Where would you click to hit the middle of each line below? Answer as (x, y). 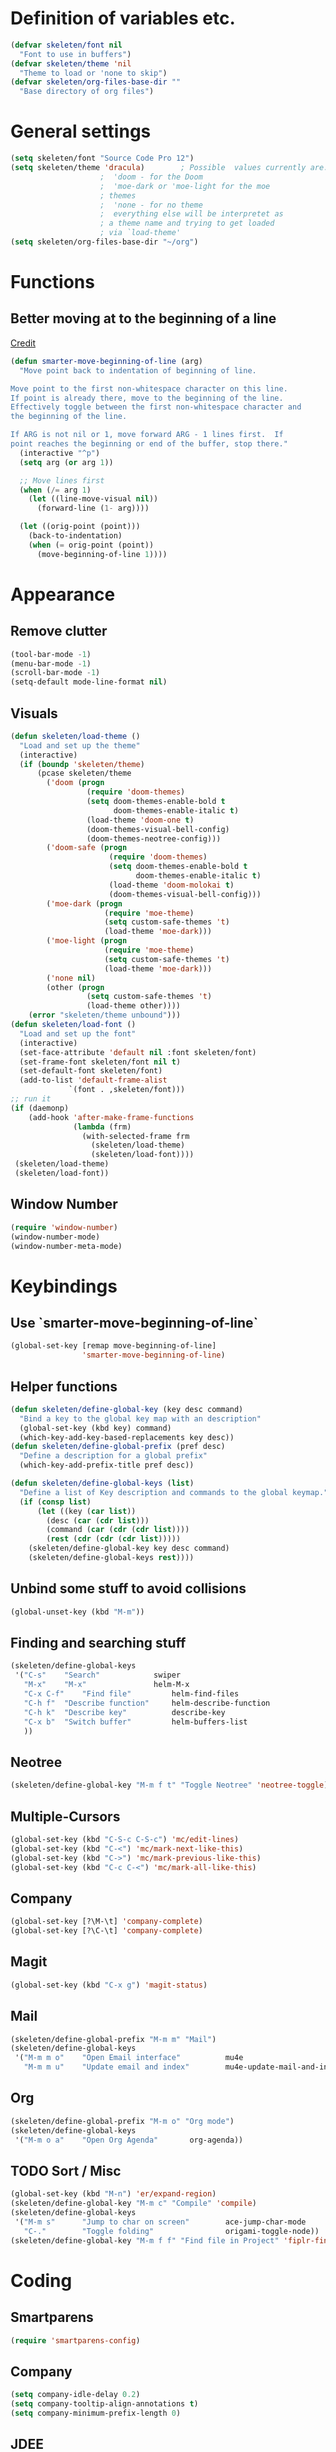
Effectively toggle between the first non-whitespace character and (156, 407)
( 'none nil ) (71, 978)
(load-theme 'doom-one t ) (140, 820)
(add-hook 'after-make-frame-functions (111, 1117)
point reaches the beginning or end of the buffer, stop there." (149, 444)
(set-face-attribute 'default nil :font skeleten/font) (138, 1052)
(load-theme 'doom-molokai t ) (171, 885)
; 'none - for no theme (151, 205)
